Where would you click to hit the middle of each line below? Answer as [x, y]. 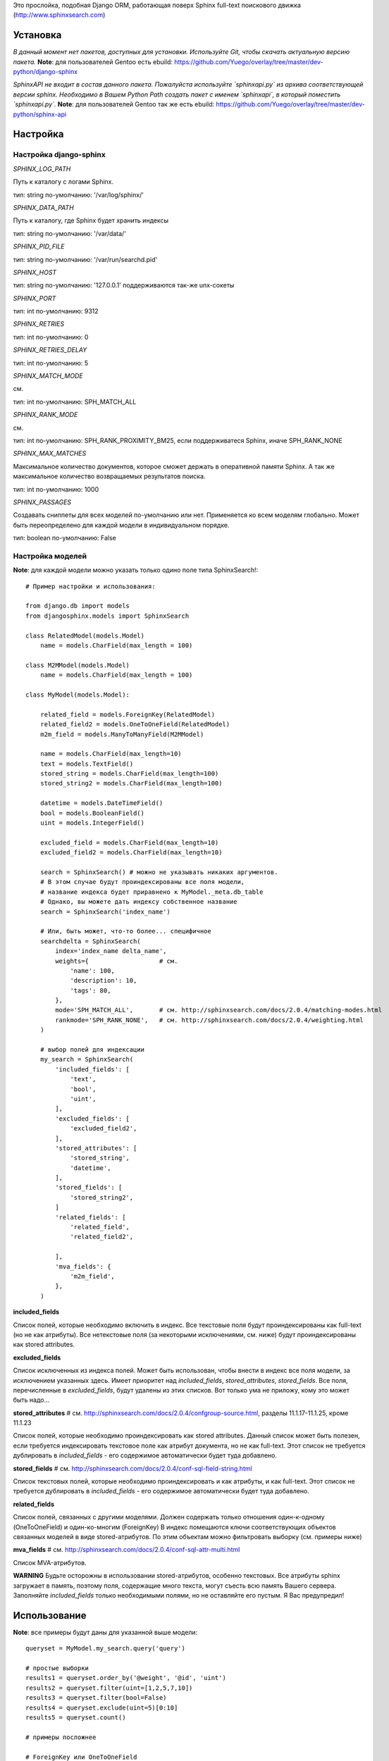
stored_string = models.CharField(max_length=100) [129, 774]
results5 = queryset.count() [76, 1717]
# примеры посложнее [61, 1737]
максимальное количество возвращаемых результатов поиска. [109, 476]
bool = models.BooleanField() [92, 813]
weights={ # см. [117, 961]
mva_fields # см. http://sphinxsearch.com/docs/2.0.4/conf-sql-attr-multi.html [126, 1550]
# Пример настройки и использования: [91, 586]
